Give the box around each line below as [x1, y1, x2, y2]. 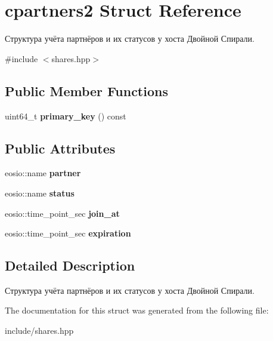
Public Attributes [5, 139, 116, 157]
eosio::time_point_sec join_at [5, 207, 120, 219]
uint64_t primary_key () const [5, 109, 126, 122]
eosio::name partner [5, 167, 81, 179]
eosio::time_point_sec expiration [5, 227, 131, 239]
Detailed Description [5, 256, 135, 275]
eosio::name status [5, 186, 75, 199]
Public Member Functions [5, 81, 168, 100]
